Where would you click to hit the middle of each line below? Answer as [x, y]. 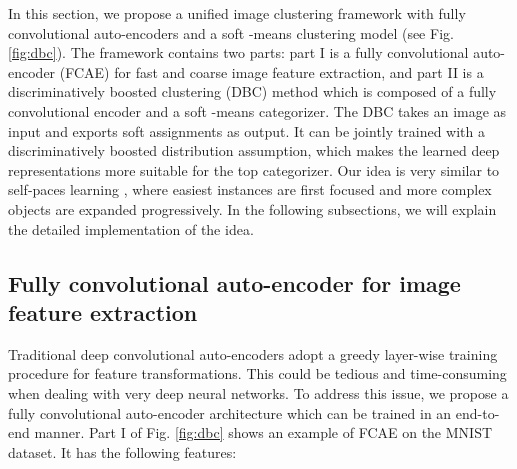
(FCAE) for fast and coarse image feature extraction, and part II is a [271, 71]
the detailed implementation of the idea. [131, 228]
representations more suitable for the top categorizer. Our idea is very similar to [254, 169]
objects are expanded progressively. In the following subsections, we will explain [252, 208]
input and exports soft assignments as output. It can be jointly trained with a [246, 130]
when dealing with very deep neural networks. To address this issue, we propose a [258, 392]
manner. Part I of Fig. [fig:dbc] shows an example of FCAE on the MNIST [263, 432]
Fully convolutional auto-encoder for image [234, 282]
